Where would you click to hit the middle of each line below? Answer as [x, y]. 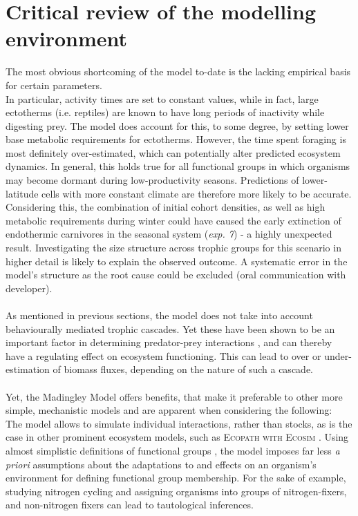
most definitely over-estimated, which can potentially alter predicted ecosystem [173, 152]
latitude [22, 193]
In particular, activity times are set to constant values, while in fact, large [162, 98]
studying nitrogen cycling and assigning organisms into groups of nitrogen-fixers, [176, 491]
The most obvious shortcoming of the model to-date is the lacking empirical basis [178, 71]
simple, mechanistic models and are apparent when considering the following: [169, 410]
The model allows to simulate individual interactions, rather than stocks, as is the [179, 423]
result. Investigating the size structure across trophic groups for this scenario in [173, 248]
